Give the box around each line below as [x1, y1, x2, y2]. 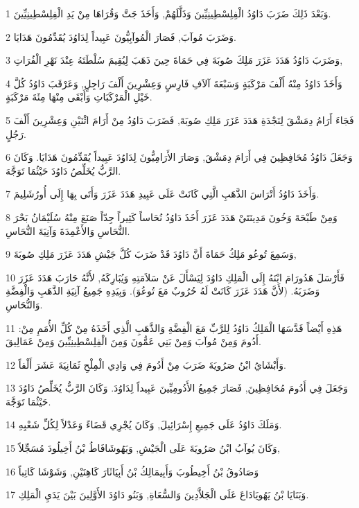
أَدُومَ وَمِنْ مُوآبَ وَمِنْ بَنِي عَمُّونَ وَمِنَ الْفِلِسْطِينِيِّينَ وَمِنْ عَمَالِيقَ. [6, 334, 261, 349]
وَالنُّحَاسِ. [6, 297, 43, 311]
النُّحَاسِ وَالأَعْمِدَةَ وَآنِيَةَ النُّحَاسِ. [6, 223, 130, 238]
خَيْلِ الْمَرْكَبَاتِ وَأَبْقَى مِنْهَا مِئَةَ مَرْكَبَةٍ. [6, 89, 152, 104]
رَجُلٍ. [6, 126, 26, 141]
